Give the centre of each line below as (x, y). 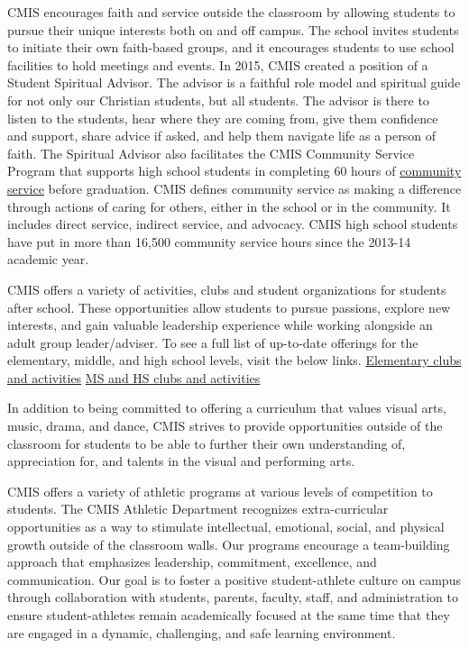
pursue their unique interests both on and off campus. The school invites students (233, 29)
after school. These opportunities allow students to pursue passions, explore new (229, 307)
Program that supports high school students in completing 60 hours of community (234, 171)
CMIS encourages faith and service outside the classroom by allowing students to (231, 12)
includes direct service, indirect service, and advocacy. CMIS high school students (233, 224)
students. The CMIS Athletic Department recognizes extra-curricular (198, 509)
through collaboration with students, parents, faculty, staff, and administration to (233, 597)
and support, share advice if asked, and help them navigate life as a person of (221, 136)
